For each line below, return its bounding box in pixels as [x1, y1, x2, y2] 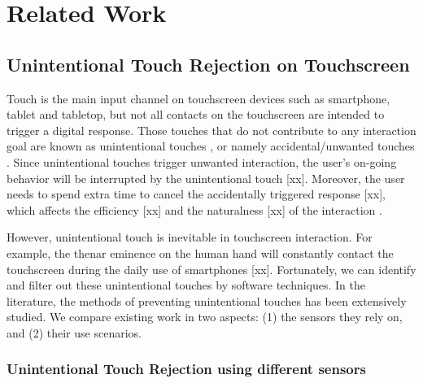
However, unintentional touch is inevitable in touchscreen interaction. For [7, 228, 373, 246]
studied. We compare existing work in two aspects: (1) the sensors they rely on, [7, 308, 403, 325]
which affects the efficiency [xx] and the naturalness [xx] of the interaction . [7, 201, 382, 218]
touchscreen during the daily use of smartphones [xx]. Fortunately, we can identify [7, 260, 416, 277]
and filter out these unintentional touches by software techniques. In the [7, 276, 365, 294]
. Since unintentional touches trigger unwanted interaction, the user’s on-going [7, 153, 397, 170]
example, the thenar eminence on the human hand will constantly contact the [7, 244, 394, 261]
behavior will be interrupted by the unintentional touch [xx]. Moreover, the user [7, 169, 405, 186]
